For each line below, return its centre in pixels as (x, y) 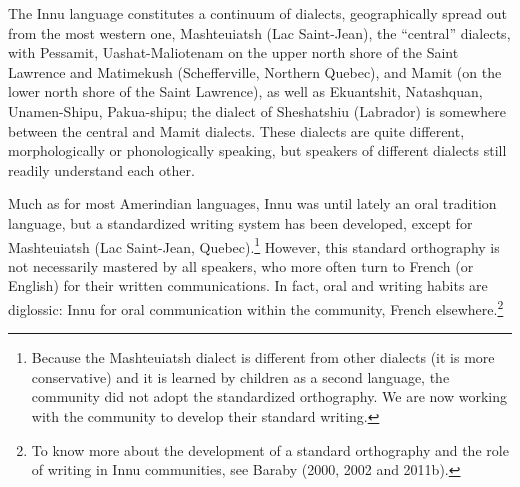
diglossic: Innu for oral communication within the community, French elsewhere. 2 (256, 307)
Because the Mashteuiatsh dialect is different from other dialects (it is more (263, 357)
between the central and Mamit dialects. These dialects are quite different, (236, 130)
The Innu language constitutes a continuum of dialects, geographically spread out (257, 13)
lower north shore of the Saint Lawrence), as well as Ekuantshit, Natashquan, (245, 91)
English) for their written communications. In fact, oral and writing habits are (248, 285)
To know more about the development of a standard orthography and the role (270, 449)
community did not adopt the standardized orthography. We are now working (269, 396)
